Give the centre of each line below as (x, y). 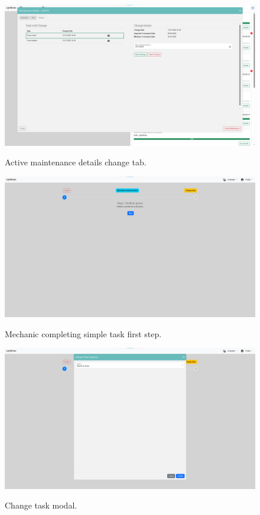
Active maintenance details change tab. (76, 162)
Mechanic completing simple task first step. (83, 333)
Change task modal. (41, 505)
